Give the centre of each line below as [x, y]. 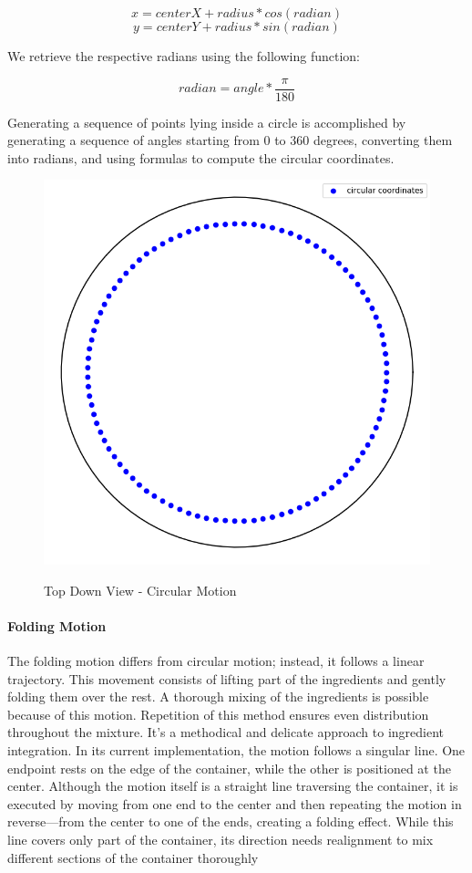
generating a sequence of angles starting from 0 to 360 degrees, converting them [230, 140]
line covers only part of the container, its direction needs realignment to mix [221, 839]
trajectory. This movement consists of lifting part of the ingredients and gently [227, 678]
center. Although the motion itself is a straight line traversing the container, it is [233, 786]
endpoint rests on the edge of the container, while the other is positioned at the [229, 768]
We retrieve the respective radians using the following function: [184, 56]
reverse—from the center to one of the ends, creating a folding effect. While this [231, 821]
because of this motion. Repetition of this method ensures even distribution [218, 714]
